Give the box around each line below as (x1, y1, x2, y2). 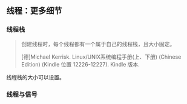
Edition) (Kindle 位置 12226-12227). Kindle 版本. (21, 60, 140, 68)
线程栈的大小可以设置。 (6, 73, 65, 80)
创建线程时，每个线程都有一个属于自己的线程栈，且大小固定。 (21, 40, 176, 47)
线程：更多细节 (6, 5, 62, 16)
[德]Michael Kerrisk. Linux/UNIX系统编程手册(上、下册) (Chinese (21, 53, 182, 60)
